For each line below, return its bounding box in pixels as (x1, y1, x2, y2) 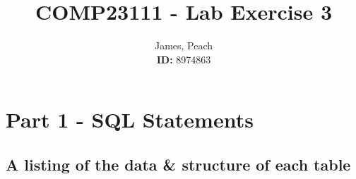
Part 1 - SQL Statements (6, 105, 254, 134)
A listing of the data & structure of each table (6, 153, 351, 175)
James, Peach (154, 38, 213, 53)
